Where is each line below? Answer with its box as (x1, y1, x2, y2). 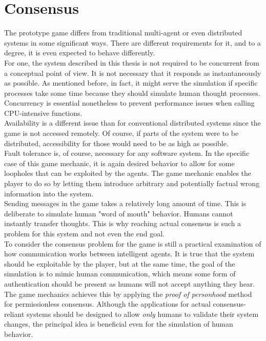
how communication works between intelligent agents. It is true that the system (4, 248, 255, 259)
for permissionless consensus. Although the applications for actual (4, 298, 211, 309)
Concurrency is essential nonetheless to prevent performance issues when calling (4, 97, 255, 108)
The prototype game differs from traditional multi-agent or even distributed (4, 27, 242, 38)
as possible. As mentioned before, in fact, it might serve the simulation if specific (4, 77, 258, 88)
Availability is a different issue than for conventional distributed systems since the (4, 117, 261, 128)
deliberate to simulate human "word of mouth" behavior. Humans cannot (4, 208, 233, 218)
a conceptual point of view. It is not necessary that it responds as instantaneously (4, 67, 261, 78)
